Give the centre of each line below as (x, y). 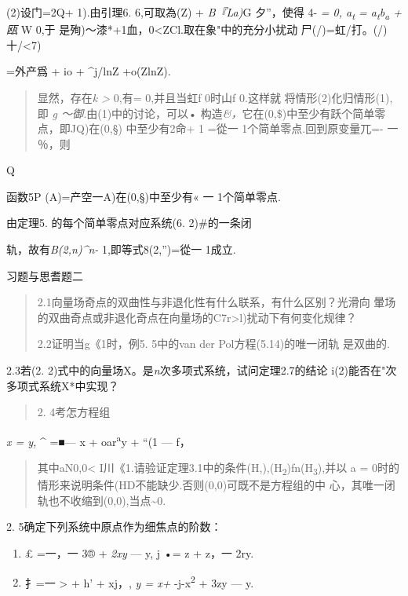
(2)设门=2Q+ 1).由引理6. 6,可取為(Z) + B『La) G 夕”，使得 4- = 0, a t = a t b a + (204, 13)
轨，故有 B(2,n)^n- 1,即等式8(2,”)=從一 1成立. (121, 249)
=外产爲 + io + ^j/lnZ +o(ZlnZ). (89, 71)
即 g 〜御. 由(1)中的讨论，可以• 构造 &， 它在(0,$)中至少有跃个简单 (206, 113)
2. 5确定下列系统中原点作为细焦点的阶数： (114, 527)
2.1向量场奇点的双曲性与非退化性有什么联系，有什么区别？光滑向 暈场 (217, 302)
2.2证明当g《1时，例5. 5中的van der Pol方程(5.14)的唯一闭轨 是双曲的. (213, 344)
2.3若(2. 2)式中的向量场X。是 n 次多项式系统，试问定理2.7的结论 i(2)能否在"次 (202, 370)
